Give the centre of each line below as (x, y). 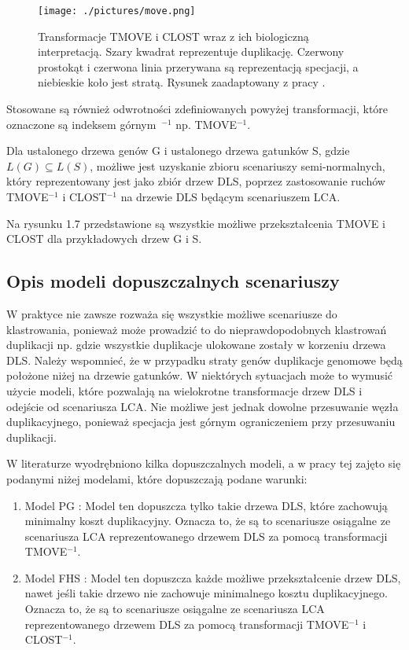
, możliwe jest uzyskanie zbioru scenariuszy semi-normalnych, (238, 165)
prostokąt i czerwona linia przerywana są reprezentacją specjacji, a (198, 66)
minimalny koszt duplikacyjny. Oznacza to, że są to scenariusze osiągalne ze (208, 521)
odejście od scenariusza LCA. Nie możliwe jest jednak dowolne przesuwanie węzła (203, 406)
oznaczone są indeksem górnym (81, 124)
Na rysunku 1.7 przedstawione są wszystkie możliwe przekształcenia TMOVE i (196, 223)
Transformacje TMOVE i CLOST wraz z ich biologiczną (173, 36)
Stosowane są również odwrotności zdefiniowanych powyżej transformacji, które (197, 109)
